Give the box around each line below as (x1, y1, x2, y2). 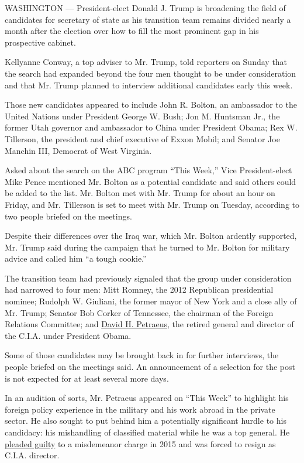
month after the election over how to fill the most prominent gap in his (5, 25, 259, 37)
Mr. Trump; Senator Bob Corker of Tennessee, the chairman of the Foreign (5, 306, 274, 318)
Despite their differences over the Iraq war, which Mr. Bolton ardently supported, (5, 229, 297, 242)
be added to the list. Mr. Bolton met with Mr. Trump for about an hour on (5, 187, 275, 199)
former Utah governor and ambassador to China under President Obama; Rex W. (5, 121, 298, 133)
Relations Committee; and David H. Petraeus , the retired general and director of (5, 318, 294, 330)
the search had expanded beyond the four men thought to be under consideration (5, 67, 296, 79)
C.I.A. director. (5, 449, 60, 461)
